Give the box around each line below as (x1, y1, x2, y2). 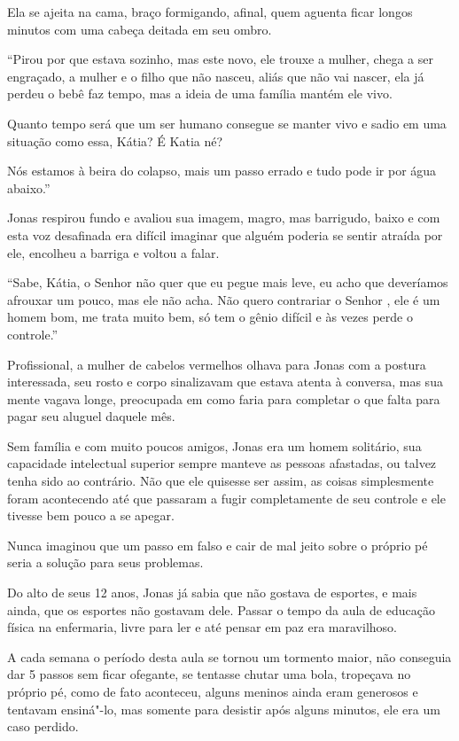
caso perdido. (7, 717, 79, 736)
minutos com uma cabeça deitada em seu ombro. (7, 19, 272, 38)
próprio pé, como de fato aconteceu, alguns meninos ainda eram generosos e (7, 682, 418, 700)
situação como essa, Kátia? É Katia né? (7, 131, 223, 150)
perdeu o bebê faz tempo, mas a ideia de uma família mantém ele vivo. (7, 84, 393, 103)
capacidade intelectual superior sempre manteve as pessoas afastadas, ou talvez (7, 454, 437, 472)
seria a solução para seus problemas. (7, 553, 204, 572)
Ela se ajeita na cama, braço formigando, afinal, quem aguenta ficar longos (7, 3, 413, 20)
